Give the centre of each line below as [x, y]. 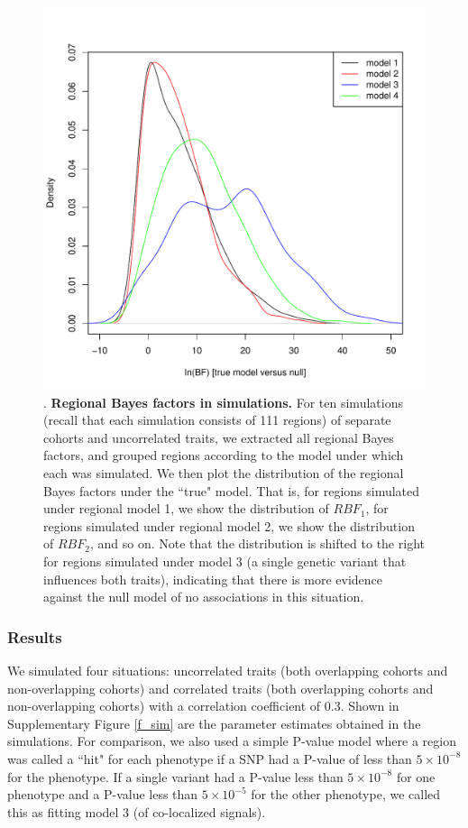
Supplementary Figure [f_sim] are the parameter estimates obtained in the [214, 723]
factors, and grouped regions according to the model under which [224, 455]
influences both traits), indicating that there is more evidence [213, 579]
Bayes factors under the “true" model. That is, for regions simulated [232, 490]
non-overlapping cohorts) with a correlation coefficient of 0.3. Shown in [203, 706]
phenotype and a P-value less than [103, 794]
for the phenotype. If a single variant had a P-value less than [175, 776]
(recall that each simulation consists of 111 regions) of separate [217, 420]
